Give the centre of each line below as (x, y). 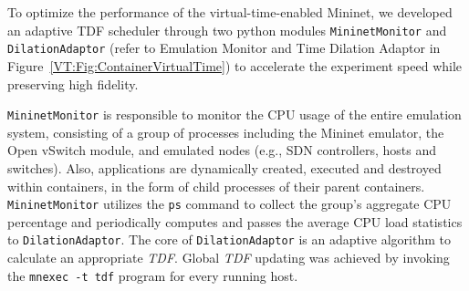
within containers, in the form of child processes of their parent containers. (216, 186)
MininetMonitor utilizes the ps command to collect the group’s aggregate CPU (229, 204)
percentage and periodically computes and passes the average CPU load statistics (235, 221)
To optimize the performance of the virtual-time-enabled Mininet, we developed (230, 12)
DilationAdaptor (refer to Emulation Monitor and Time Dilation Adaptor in (224, 48)
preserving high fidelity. (73, 83)
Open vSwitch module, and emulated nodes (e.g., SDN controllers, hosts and (222, 150)
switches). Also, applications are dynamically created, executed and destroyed (224, 167)
